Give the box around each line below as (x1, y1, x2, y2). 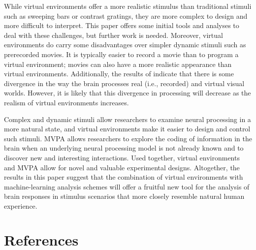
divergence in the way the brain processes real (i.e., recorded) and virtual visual (4, 78, 245, 88)
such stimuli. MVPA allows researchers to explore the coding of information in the (4, 133, 252, 143)
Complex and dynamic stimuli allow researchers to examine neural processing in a (4, 114, 251, 124)
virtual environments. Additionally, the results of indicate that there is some (4, 68, 234, 79)
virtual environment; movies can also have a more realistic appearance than (4, 59, 232, 69)
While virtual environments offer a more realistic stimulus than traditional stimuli (4, 1, 252, 11)
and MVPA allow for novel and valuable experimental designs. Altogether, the (4, 162, 240, 172)
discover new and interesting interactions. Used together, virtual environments (4, 152, 240, 162)
